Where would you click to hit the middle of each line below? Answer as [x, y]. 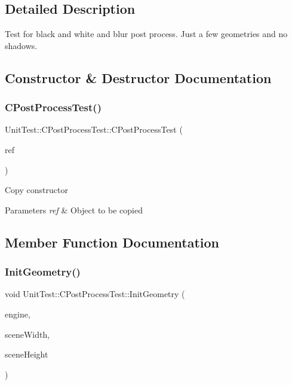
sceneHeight [27, 354]
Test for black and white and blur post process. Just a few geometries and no [146, 34]
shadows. [21, 45]
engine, [18, 314]
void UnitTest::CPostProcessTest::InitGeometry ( [95, 294]
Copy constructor [36, 190]
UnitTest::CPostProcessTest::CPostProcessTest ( [94, 129]
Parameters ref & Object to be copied [74, 210]
